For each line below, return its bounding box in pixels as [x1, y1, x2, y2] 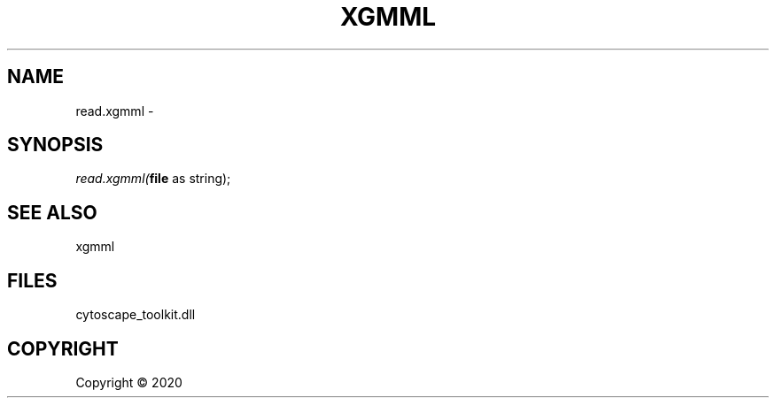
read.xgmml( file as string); [75, 171, 231, 187]
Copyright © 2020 [75, 374, 182, 390]
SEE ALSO [7, 201, 97, 224]
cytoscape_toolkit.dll [75, 307, 196, 323]
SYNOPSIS [7, 134, 104, 157]
